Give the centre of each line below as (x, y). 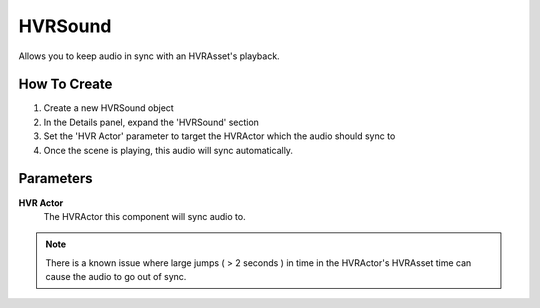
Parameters (55, 178)
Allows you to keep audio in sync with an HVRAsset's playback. (149, 56)
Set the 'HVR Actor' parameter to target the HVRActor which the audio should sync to (219, 136)
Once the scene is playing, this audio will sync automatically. (168, 150)
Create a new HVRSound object (108, 108)
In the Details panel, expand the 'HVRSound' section (151, 122)
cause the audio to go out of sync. (116, 277)
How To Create (65, 84)
